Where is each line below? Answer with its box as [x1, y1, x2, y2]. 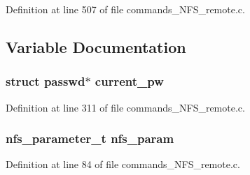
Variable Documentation [6, 36, 186, 57]
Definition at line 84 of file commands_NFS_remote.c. [6, 157, 240, 172]
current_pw [95, 73, 164, 90]
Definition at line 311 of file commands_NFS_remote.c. [6, 100, 245, 114]
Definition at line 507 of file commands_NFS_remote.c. [6, 2, 245, 16]
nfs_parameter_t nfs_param [6, 130, 174, 147]
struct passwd [6, 73, 85, 90]
